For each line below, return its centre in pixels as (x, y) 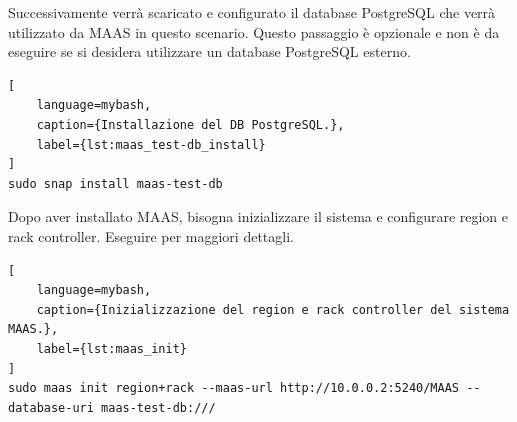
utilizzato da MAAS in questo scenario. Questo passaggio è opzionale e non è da (254, 31)
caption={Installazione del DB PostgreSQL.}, (190, 124)
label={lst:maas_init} (111, 348)
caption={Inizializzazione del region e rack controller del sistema (273, 309)
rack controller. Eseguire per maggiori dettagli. (151, 235)
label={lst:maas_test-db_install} (151, 144)
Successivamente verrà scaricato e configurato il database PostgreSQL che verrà (252, 12)
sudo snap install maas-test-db (115, 183)
